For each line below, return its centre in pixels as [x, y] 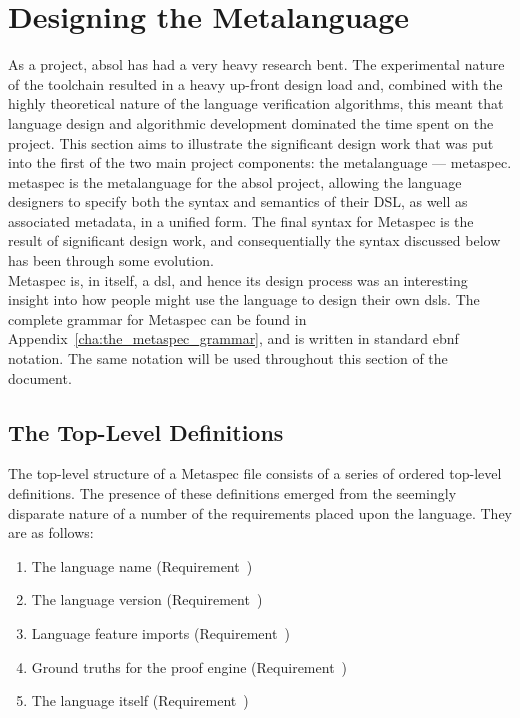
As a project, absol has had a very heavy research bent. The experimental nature [256, 64]
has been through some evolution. [111, 260]
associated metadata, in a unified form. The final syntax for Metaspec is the [241, 220]
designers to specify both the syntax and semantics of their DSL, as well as [238, 201]
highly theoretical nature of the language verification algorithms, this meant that [256, 103]
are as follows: [51, 532]
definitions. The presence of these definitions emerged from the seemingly [232, 493]
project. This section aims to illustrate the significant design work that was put [251, 142]
